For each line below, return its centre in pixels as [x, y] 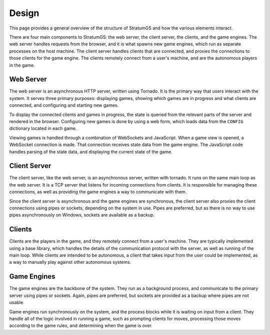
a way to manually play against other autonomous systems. [70, 262]
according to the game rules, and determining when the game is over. [81, 325]
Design [24, 13]
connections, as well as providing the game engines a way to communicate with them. [98, 192]
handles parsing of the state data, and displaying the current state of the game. [91, 151]
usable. [17, 302]
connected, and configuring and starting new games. [64, 105]
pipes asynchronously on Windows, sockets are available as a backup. [82, 215]
